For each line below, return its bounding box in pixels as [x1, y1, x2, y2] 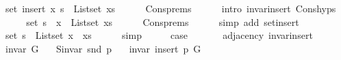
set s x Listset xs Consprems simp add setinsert [26, 14, 299, 29]
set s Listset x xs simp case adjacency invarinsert [5, 28, 313, 42]
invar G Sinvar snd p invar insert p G [5, 41, 201, 55]
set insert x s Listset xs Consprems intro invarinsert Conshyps [5, 1, 336, 15]
